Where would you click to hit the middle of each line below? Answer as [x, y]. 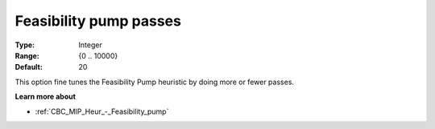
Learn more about [46, 97]
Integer [90, 45]
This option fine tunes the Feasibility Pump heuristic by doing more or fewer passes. [154, 82]
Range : [27, 55]
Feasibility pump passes [98, 21]
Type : [25, 45]
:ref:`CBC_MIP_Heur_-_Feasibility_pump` [102, 111]
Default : [29, 67]
